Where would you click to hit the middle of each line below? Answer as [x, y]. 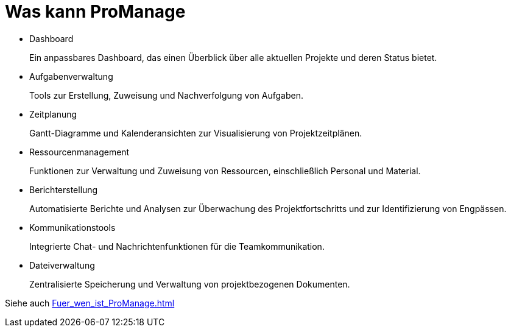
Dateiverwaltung [62, 265]
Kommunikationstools [72, 227]
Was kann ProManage [95, 12]
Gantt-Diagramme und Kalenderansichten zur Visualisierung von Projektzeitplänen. [196, 133]
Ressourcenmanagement [79, 152]
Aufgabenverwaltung [71, 76]
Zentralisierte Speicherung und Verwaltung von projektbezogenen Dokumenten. [190, 284]
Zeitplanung [53, 114]
